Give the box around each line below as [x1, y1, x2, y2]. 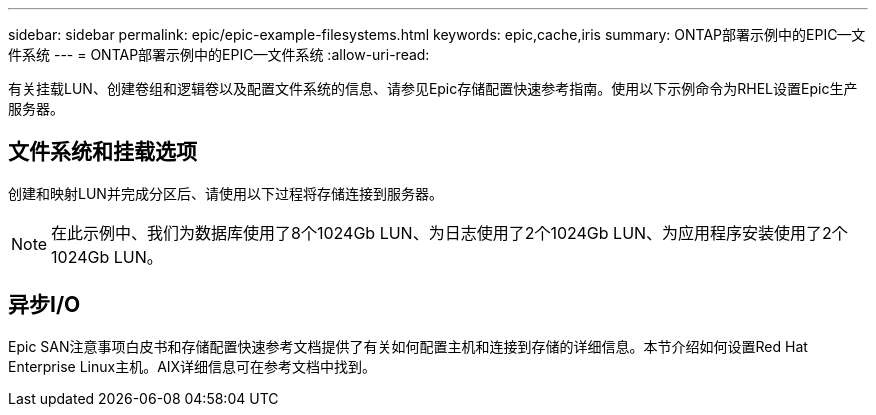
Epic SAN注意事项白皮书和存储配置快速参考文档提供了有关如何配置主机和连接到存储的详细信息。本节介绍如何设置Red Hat [8, 337, 808, 355]
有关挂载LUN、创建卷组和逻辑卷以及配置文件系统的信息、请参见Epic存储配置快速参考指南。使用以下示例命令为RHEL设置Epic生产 [8, 80, 858, 97]
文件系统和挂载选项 [8, 139, 197, 165]
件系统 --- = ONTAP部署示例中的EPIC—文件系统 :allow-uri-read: [8, 46, 430, 63]
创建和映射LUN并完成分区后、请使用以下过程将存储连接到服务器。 [8, 184, 443, 202]
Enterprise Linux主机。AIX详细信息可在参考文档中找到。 [8, 357, 377, 375]
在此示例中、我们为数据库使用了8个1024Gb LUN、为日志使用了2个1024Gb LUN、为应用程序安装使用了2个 [51, 222, 848, 243]
